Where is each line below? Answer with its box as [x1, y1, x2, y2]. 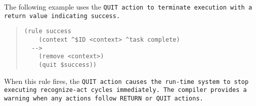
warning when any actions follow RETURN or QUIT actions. [4, 94, 203, 102]
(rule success [24, 28, 71, 35]
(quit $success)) [38, 61, 97, 68]
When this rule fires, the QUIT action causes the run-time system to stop [4, 75, 249, 86]
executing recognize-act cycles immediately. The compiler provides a [4, 86, 247, 94]
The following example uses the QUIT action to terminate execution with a [4, 2, 252, 12]
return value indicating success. [4, 12, 120, 20]
